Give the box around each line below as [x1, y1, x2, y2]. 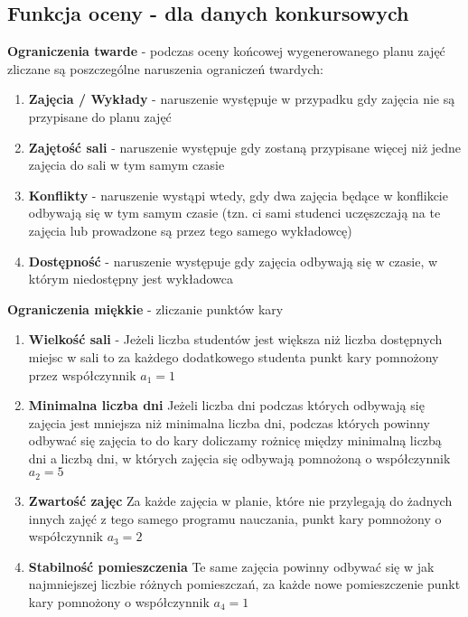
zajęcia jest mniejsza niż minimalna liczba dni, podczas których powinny [28, 413, 430, 432]
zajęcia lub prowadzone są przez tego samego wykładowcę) [28, 220, 352, 239]
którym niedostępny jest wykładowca [28, 269, 233, 288]
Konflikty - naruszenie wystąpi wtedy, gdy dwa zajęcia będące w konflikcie [28, 185, 448, 204]
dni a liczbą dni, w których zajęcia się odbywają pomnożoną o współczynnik [28, 448, 451, 467]
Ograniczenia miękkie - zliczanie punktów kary [7, 299, 284, 318]
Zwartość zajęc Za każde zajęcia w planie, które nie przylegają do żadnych [28, 491, 453, 509]
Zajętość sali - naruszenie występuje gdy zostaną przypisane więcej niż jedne [28, 137, 462, 156]
